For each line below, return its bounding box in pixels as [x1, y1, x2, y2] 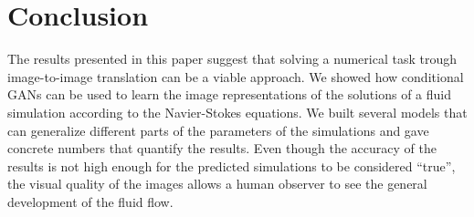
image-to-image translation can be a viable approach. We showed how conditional [7, 67, 464, 86]
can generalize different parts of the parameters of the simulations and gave [7, 120, 429, 139]
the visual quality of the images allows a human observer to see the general [7, 174, 427, 193]
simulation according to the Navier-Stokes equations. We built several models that [7, 102, 468, 121]
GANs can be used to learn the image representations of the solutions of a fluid [7, 85, 451, 104]
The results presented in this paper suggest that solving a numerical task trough [7, 49, 457, 68]
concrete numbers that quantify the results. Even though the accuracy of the [7, 139, 437, 158]
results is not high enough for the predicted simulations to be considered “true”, [7, 156, 456, 175]
